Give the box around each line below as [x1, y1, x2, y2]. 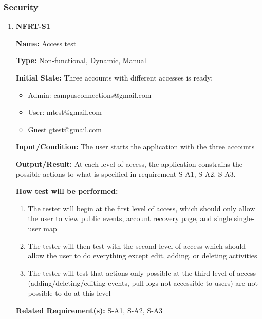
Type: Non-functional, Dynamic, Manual [15, 55, 146, 66]
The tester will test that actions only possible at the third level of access [28, 267, 256, 278]
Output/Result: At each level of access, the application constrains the [15, 158, 242, 169]
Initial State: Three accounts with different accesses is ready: [15, 72, 213, 83]
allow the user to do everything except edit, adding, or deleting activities [28, 250, 257, 261]
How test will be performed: [15, 186, 118, 196]
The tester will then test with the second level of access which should [28, 240, 246, 251]
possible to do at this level [28, 287, 111, 298]
